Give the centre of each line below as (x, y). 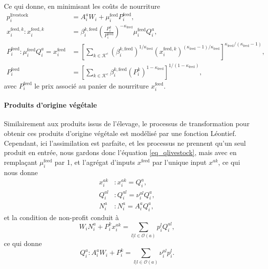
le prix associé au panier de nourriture (92, 85)
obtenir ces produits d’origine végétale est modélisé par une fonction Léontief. (120, 133)
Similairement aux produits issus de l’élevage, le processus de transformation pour (127, 123)
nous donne (21, 172)
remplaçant (21, 162)
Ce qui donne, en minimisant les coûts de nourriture (82, 6)
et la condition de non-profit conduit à (61, 217)
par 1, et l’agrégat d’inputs (95, 162)
